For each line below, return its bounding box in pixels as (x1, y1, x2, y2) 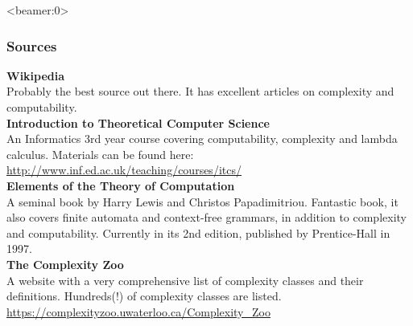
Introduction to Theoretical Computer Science (6, 114, 270, 131)
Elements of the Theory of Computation (6, 177, 235, 194)
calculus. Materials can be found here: (6, 145, 194, 162)
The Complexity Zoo (6, 255, 124, 272)
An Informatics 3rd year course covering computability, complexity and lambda (6, 130, 398, 147)
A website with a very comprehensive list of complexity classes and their (6, 271, 364, 288)
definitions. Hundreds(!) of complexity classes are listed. (6, 287, 282, 304)
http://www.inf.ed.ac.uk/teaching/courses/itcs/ (6, 161, 242, 178)
